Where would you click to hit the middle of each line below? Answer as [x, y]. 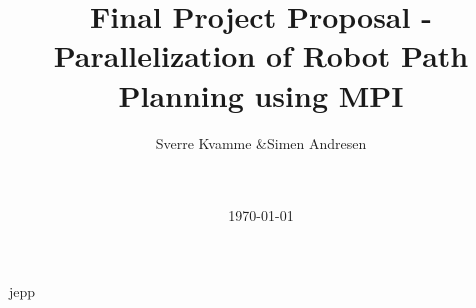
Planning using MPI [261, 94]
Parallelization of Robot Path [261, 55]
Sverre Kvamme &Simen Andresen [261, 142]
